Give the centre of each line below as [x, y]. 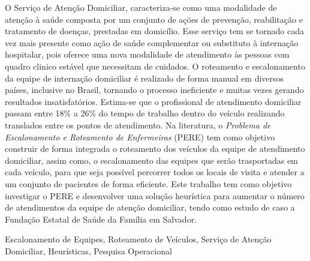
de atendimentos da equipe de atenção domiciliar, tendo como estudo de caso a [150, 207]
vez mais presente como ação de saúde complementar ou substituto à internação [152, 42]
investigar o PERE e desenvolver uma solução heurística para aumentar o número [155, 195]
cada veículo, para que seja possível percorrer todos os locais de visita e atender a [155, 172]
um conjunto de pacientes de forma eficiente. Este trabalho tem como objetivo [148, 183]
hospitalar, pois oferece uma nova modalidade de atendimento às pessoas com [147, 54]
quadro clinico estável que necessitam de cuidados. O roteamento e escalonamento [155, 66]
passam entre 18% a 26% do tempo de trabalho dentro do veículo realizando [145, 113]
